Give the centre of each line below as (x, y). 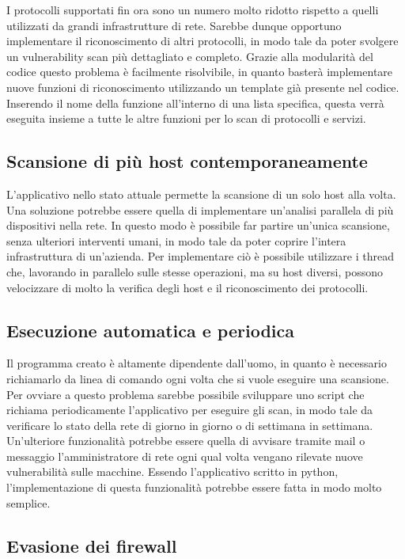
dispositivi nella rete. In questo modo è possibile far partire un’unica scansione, (198, 225)
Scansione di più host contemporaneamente (187, 161)
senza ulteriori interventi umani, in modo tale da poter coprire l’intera (176, 240)
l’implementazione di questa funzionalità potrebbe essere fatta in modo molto (194, 487)
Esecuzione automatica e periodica (150, 330)
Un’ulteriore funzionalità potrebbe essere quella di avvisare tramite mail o (186, 441)
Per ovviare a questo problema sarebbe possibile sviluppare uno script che (185, 394)
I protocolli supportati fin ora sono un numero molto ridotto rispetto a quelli (193, 10)
